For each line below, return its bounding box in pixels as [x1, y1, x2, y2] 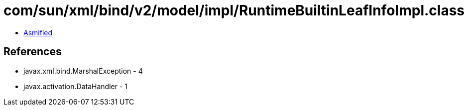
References [3, 45, 62, 58]
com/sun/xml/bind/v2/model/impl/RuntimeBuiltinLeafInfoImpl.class [3, 2, 465, 19]
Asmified [23, 28, 53, 37]
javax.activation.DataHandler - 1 [23, 82, 127, 91]
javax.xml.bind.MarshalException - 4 [23, 66, 143, 75]
